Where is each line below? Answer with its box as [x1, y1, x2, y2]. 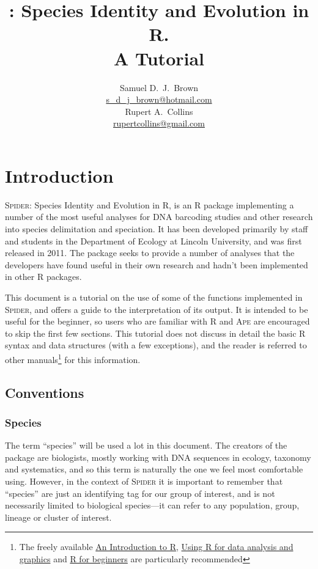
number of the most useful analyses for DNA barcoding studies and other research [5, 210, 313, 223]
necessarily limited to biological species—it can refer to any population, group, [5, 499, 300, 512]
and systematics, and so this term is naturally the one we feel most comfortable [5, 463, 303, 475]
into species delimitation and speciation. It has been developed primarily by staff [5, 222, 308, 235]
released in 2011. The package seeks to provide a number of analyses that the [5, 246, 295, 259]
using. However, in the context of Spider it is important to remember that [5, 474, 283, 487]
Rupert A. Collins [125, 105, 193, 117]
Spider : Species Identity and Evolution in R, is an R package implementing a [5, 198, 294, 211]
